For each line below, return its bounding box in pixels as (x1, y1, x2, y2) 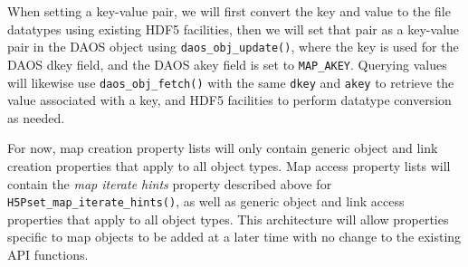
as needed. (7, 108, 65, 127)
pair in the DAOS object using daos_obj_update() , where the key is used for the (7, 37, 459, 56)
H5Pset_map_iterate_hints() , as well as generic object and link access (7, 192, 405, 211)
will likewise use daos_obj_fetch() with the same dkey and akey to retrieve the (7, 72, 454, 91)
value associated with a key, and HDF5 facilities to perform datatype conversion (7, 91, 452, 110)
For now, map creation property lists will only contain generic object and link (7, 138, 438, 157)
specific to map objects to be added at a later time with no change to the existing (7, 227, 462, 246)
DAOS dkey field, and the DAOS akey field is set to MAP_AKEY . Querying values (7, 54, 447, 73)
